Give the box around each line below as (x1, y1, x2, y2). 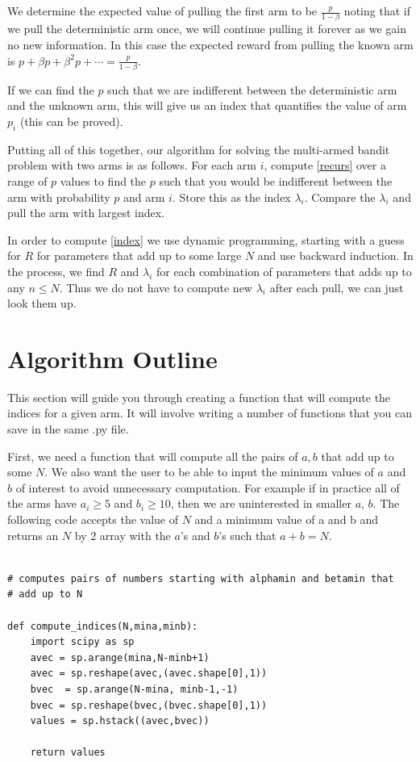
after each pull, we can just (269, 278, 404, 295)
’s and (180, 526, 210, 543)
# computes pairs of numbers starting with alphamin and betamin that (7, 572, 394, 584)
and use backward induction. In (257, 247, 414, 264)
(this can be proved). (19, 113, 123, 129)
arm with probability (7, 188, 110, 205)
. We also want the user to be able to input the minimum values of (44, 463, 374, 480)
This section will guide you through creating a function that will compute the (7, 388, 391, 405)
